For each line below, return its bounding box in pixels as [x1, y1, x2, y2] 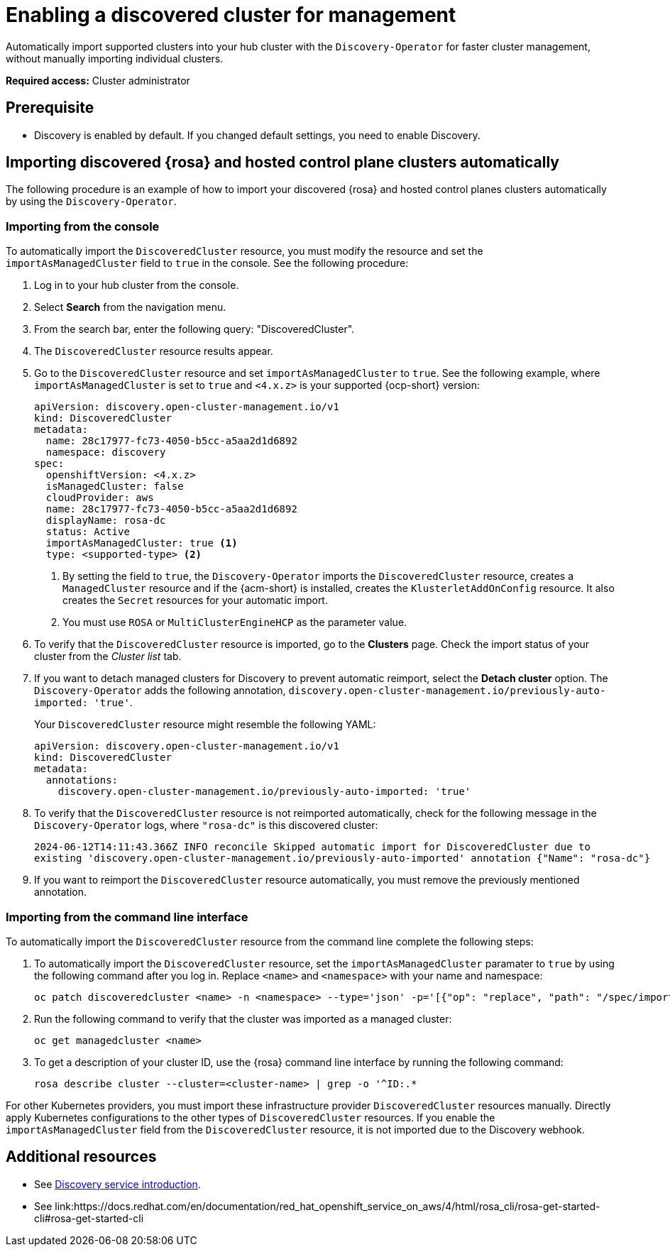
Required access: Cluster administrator [6, 74, 190, 87]
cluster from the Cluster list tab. [34, 650, 182, 663]
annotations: [45, 774, 119, 786]
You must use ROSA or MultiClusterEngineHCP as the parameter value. [62, 616, 407, 629]
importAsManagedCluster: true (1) [45, 537, 238, 549]
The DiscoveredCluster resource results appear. [34, 345, 273, 358]
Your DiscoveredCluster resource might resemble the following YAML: [34, 718, 376, 731]
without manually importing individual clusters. [6, 52, 224, 65]
